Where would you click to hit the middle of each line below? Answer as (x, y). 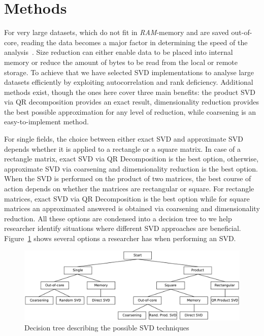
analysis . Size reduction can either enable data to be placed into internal (119, 52)
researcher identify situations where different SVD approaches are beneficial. (123, 228)
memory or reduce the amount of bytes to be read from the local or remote (121, 62)
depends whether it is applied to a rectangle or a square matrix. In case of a (122, 148)
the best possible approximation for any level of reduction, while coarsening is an (130, 111)
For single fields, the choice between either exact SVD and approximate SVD (124, 139)
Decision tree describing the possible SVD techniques (107, 327)
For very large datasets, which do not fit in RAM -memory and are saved (117, 32)
